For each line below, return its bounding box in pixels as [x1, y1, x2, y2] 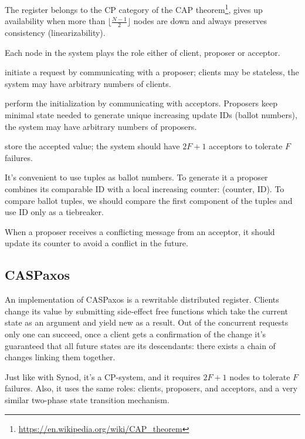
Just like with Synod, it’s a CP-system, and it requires [5, 370, 201, 383]
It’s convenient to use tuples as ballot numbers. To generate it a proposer [5, 171, 268, 183]
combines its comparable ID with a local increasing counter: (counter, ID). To [5, 183, 284, 195]
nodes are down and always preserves [133, 15, 267, 27]
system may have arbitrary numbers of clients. [5, 77, 171, 89]
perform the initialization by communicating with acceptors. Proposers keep [5, 97, 277, 109]
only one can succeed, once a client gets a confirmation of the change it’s [5, 327, 266, 340]
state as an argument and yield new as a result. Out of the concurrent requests [5, 316, 289, 329]
